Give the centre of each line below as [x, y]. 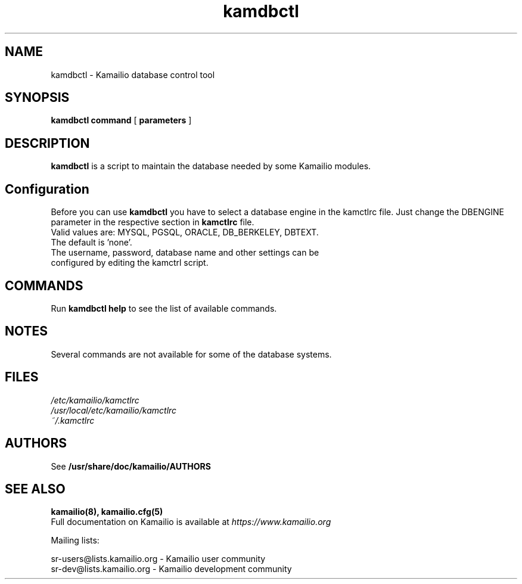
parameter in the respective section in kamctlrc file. [153, 222]
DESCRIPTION [47, 143]
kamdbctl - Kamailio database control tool [133, 74]
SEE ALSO [35, 489]
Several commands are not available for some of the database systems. [191, 354]
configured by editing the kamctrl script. [130, 263]
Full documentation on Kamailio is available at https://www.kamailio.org [191, 522]
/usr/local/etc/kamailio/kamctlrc [114, 410]
